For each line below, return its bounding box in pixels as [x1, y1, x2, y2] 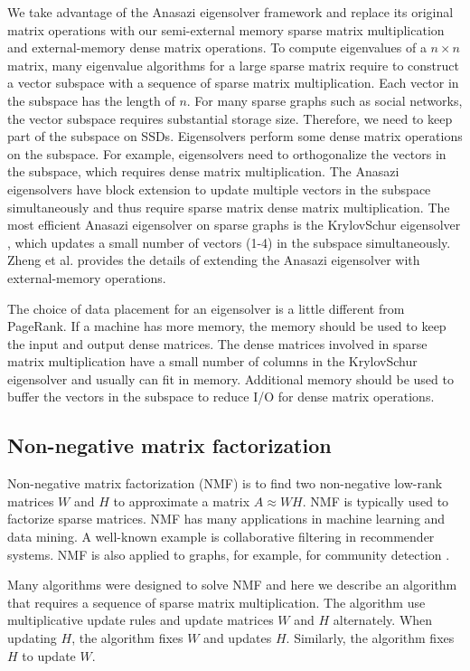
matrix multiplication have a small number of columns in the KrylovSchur [7, 352, 418, 371]
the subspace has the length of [7, 90, 175, 109]
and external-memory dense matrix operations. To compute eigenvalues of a [7, 38, 427, 57]
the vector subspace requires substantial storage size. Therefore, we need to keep [7, 109, 453, 128]
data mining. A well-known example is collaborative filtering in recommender [7, 527, 435, 546]
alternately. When [333, 610, 433, 629]
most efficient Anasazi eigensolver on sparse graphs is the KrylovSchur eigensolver [7, 215, 461, 234]
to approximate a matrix [113, 491, 250, 510]
